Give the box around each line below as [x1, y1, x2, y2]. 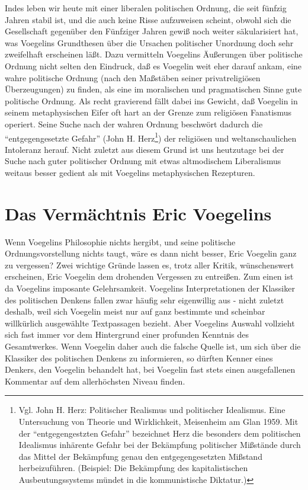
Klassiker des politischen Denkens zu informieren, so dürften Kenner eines [5, 351, 273, 364]
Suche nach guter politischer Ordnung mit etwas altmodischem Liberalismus [5, 155, 281, 167]
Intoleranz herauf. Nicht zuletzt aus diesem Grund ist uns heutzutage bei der [5, 143, 284, 155]
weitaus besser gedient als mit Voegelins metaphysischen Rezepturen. [5, 166, 255, 178]
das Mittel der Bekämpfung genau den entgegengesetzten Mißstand [18, 450, 262, 462]
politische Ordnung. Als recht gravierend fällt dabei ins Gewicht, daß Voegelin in [5, 94, 298, 107]
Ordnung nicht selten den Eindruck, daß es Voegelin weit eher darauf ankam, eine [5, 59, 302, 72]
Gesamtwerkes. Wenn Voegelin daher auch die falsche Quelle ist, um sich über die [5, 340, 301, 353]
